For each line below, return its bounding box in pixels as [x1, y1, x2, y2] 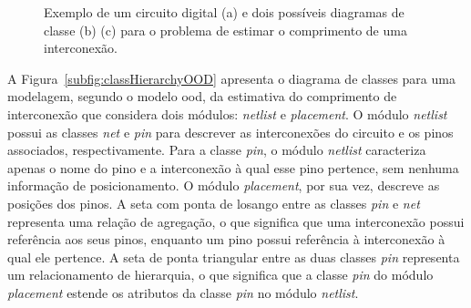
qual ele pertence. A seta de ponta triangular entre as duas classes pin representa [7, 247, 460, 266]
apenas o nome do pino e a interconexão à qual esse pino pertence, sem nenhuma [7, 158, 459, 177]
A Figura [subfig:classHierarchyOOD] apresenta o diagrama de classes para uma [7, 68, 456, 87]
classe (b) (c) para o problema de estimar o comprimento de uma [44, 20, 407, 39]
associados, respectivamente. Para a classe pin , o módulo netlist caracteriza [7, 140, 426, 159]
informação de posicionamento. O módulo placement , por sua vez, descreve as [7, 176, 440, 195]
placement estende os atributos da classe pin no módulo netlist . [7, 282, 359, 302]
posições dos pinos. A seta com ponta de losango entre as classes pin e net [7, 193, 420, 212]
